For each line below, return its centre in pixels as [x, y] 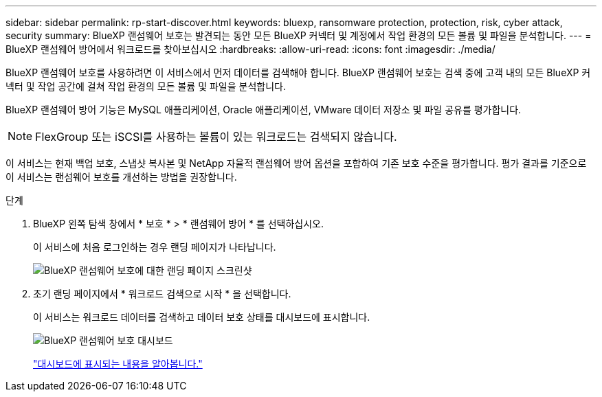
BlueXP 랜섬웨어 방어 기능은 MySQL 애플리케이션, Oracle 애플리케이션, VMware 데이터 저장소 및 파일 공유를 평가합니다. [264, 110]
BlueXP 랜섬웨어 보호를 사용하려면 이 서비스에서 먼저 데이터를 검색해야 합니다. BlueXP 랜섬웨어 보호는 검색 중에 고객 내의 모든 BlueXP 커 [298, 72]
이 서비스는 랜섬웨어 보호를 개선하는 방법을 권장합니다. [121, 177]
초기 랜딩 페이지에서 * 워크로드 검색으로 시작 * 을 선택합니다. [162, 294]
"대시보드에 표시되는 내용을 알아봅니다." [118, 364]
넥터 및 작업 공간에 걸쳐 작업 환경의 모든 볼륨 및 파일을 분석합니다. [146, 86]
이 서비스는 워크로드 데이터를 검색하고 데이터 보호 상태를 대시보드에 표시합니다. [202, 317]
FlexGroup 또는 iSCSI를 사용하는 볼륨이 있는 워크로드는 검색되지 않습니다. [216, 137]
